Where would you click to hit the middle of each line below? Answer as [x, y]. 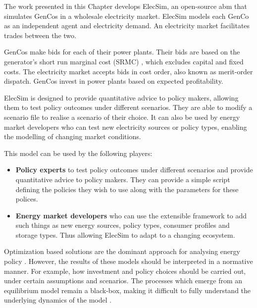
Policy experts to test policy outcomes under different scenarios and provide [134, 170]
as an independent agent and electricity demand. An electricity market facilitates [127, 26]
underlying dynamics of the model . [58, 300]
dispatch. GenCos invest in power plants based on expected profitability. [114, 81]
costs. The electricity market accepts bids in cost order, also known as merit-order [128, 71]
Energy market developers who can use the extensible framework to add [131, 215]
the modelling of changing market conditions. [73, 136]
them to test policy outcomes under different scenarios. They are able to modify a [128, 107]
